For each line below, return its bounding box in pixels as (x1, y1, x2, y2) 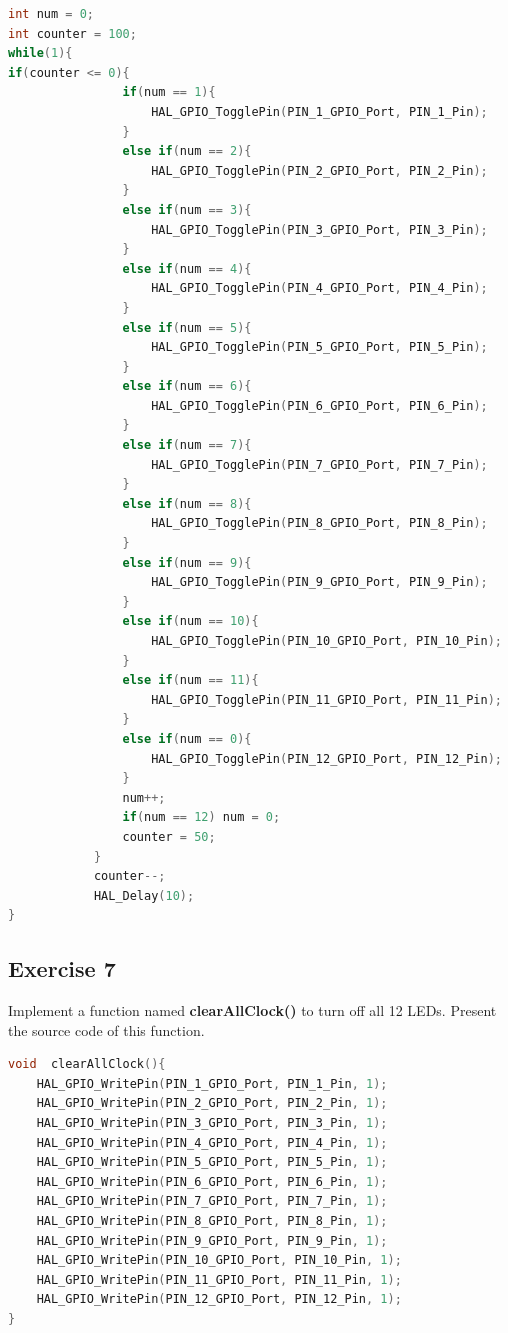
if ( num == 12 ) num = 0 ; (122, 810, 281, 825)
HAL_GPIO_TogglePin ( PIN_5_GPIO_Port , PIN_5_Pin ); (151, 340, 488, 355)
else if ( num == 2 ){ (122, 144, 252, 159)
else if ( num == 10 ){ (122, 614, 259, 629)
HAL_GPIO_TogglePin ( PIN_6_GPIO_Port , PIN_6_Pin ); (151, 398, 488, 413)
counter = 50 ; (122, 829, 216, 844)
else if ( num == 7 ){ (122, 438, 252, 453)
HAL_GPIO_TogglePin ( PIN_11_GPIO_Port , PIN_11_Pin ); (151, 692, 503, 707)
